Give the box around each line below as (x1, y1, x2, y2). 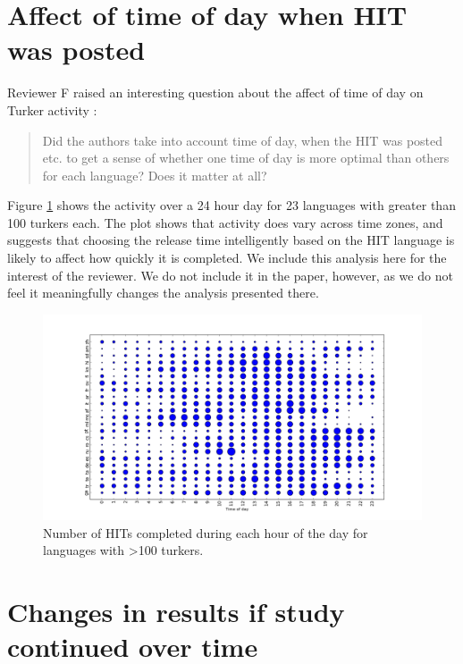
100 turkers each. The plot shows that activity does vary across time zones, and (7, 213, 443, 231)
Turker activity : (7, 100, 97, 119)
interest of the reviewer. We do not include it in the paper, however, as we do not (7, 265, 453, 284)
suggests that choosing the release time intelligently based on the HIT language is (7, 231, 455, 249)
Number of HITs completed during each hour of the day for (43, 523, 368, 542)
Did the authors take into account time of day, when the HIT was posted (42, 130, 443, 149)
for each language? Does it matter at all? (42, 165, 267, 184)
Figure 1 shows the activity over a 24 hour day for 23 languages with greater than (7, 196, 456, 214)
